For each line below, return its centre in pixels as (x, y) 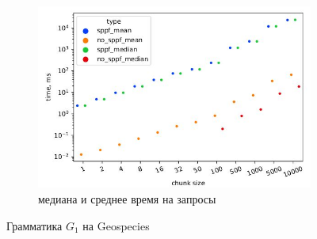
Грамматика (34, 225)
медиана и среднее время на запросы (127, 198)
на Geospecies (116, 225)
